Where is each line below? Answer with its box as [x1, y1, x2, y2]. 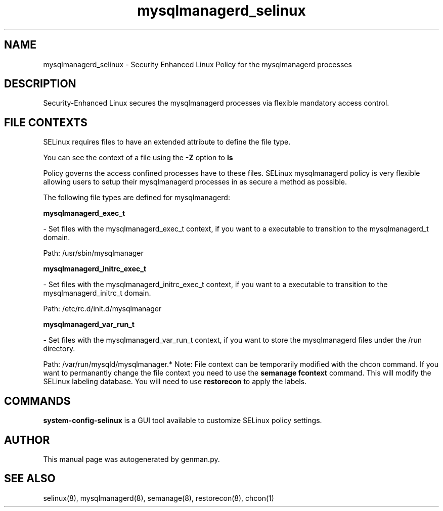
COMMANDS [4, 394, 71, 407]
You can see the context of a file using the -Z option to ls [43, 153, 233, 162]
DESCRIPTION [4, 77, 76, 90]
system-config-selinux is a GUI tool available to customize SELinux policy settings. [43, 416, 322, 425]
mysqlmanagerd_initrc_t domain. [43, 289, 151, 298]
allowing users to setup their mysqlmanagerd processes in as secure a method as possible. [43, 177, 347, 187]
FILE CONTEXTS [4, 116, 87, 129]
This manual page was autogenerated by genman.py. [43, 454, 220, 463]
